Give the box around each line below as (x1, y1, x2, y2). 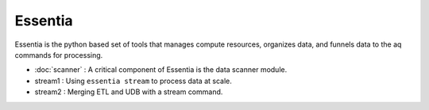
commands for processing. (14, 50, 103, 59)
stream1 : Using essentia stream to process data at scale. (34, 76, 232, 85)
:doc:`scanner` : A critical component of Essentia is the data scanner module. (34, 65, 288, 74)
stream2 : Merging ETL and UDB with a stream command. (34, 87, 223, 97)
